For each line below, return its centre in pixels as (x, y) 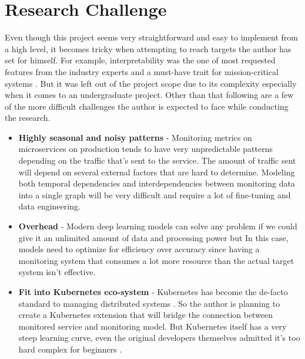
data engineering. (49, 206)
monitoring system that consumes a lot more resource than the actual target (156, 260)
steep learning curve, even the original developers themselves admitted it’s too (159, 338)
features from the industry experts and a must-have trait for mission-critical (142, 71)
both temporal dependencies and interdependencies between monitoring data (157, 183)
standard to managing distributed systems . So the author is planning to (149, 303)
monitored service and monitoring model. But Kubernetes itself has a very (152, 326)
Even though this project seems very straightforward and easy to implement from (151, 37)
